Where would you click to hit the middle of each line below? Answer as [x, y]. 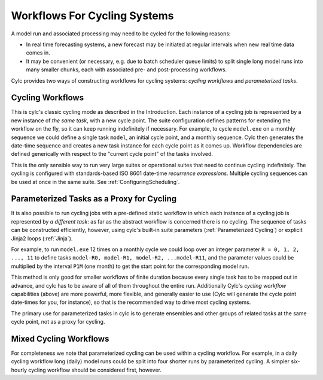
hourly [19, 370]
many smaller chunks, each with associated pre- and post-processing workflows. [127, 70]
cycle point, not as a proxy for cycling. [58, 322]
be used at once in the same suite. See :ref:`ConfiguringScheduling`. [95, 182]
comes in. [38, 53]
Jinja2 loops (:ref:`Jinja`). [42, 238]
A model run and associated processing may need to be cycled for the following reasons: [121, 34]
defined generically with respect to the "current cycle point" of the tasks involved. [112, 154]
